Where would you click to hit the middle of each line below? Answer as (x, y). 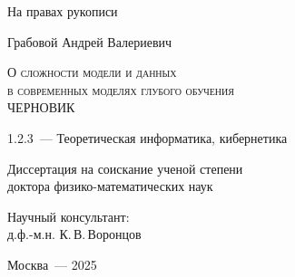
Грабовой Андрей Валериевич (90, 41)
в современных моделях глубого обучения (121, 89)
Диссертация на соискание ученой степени (125, 168)
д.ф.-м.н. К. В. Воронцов (74, 234)
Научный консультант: (69, 216)
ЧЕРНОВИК (41, 107)
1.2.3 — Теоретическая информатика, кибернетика (147, 137)
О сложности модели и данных (92, 72)
